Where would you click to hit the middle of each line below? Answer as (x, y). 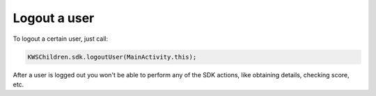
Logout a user (54, 18)
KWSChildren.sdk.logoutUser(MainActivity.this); (112, 57)
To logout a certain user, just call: (60, 39)
